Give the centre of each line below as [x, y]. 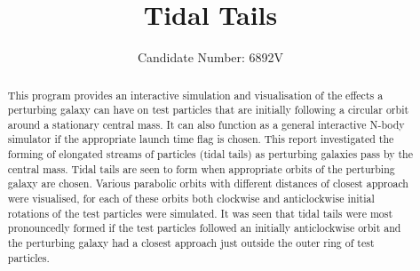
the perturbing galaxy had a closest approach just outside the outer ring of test [191, 243]
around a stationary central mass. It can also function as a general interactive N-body [206, 124]
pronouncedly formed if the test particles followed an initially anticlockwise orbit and [204, 228]
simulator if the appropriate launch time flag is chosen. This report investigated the [201, 139]
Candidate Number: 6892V [210, 57]
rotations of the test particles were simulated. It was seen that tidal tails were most [200, 213]
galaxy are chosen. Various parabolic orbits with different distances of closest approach [208, 183]
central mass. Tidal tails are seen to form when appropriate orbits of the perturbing [201, 168]
